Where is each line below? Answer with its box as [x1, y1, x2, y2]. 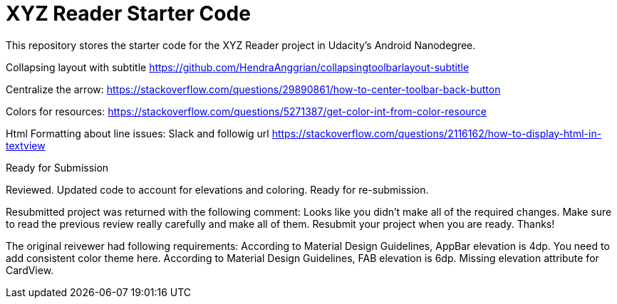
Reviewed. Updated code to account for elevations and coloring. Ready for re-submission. [6, 183, 429, 196]
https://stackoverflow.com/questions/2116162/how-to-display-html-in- [271, 127, 602, 140]
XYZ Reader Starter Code [6, 1, 251, 26]
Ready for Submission [6, 161, 109, 174]
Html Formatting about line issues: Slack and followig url [6, 127, 269, 140]
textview [6, 139, 46, 152]
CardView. [6, 263, 54, 276]
